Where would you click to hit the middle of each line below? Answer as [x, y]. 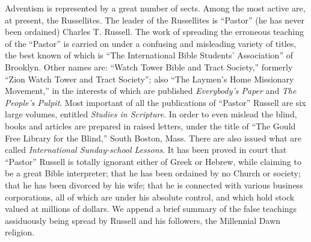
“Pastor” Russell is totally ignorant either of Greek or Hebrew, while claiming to [153, 161]
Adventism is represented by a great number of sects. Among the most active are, [155, 8]
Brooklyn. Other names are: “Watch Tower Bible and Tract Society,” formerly [149, 67]
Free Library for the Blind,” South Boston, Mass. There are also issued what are [153, 138]
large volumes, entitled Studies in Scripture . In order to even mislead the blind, [151, 114]
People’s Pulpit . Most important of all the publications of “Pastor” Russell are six [155, 102]
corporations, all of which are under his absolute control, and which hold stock [150, 197]
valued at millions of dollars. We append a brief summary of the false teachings [151, 209]
